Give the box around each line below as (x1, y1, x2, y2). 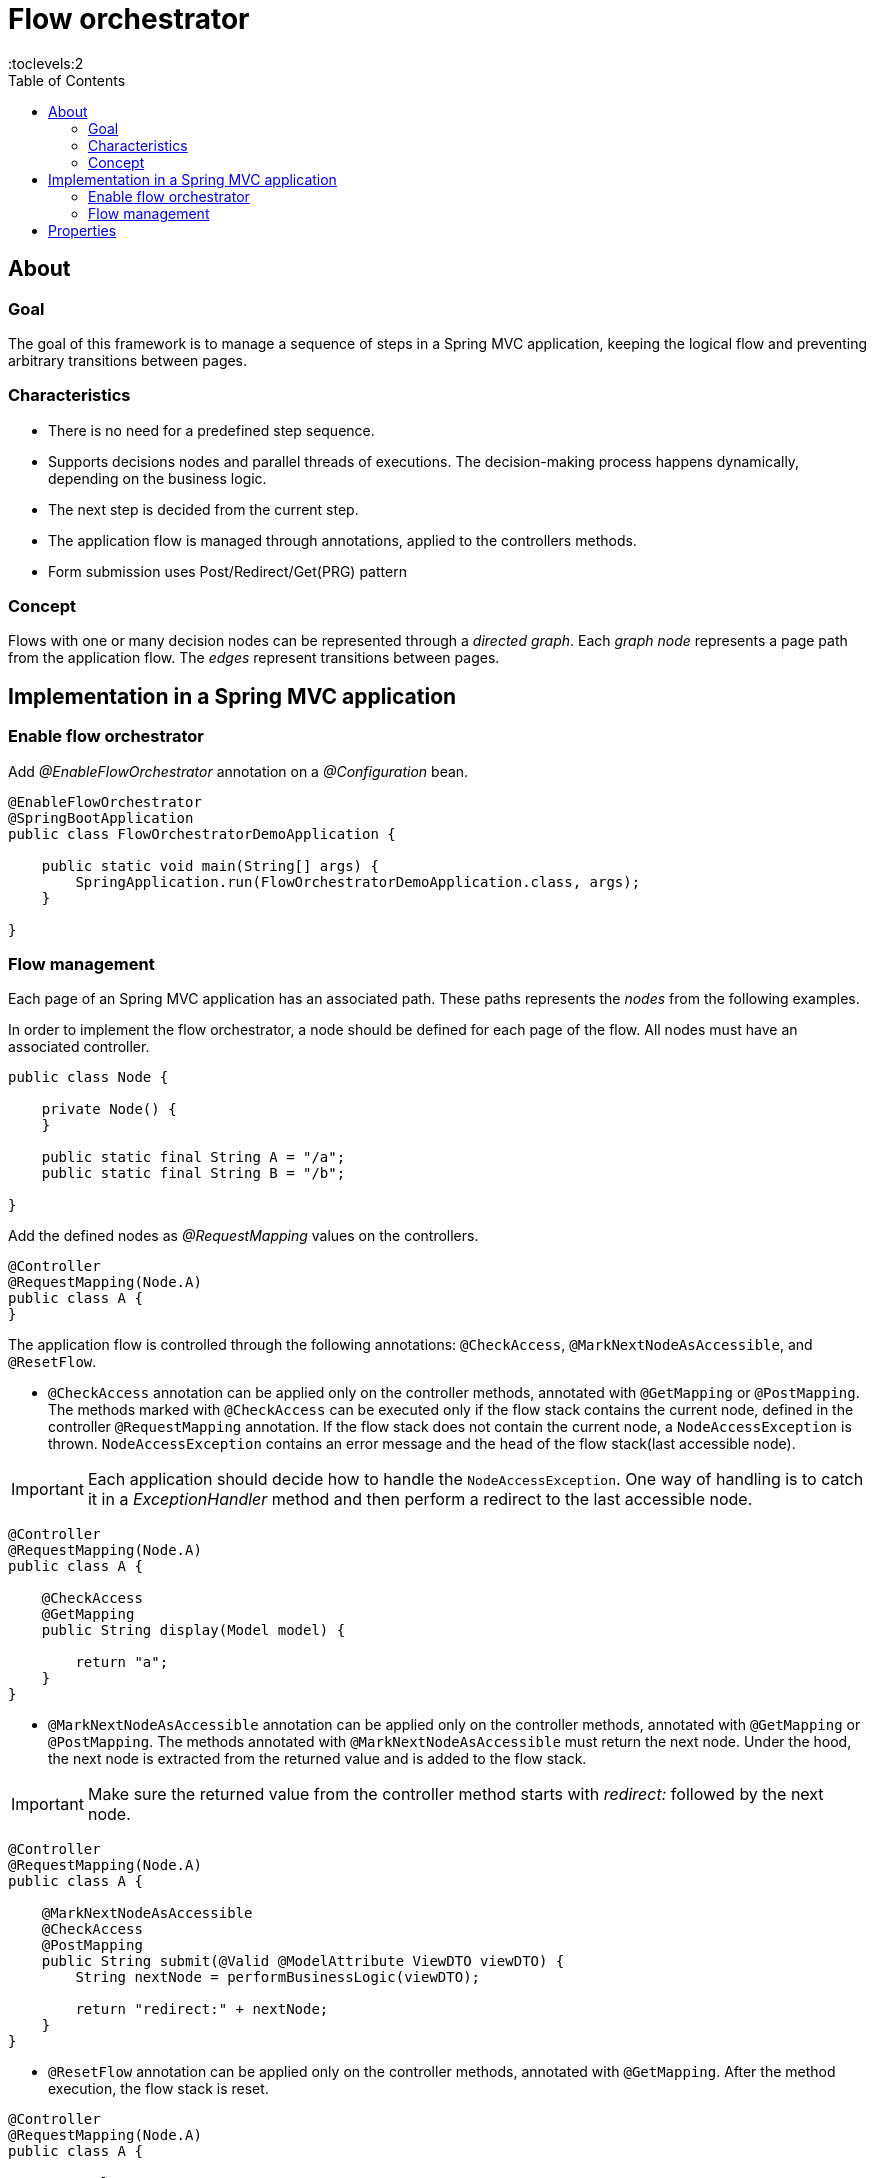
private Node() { (41, 1101, 177, 1118)
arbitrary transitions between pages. (8, 351, 248, 369)
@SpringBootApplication (8, 809, 194, 826)
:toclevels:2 (8, 54, 84, 72)
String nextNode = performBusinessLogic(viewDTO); (75, 1969, 481, 1986)
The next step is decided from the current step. (48, 500, 359, 518)
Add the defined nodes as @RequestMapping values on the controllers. (8, 1227, 479, 1245)
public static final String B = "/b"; (41, 1165, 346, 1182)
